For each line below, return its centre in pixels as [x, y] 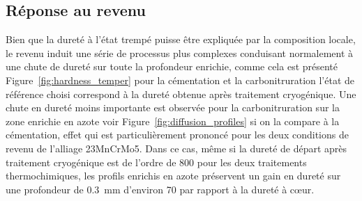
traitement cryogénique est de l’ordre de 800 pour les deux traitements [156, 162]
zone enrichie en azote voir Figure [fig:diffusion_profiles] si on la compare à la [173, 121]
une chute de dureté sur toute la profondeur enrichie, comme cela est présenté [172, 66]
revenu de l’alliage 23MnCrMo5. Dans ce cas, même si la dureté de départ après [176, 148]
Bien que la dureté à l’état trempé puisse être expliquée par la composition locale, [181, 39]
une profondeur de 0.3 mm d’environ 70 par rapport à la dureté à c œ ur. [160, 189]
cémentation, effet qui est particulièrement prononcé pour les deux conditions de [177, 135]
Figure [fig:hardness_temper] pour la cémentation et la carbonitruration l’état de [180, 80]
